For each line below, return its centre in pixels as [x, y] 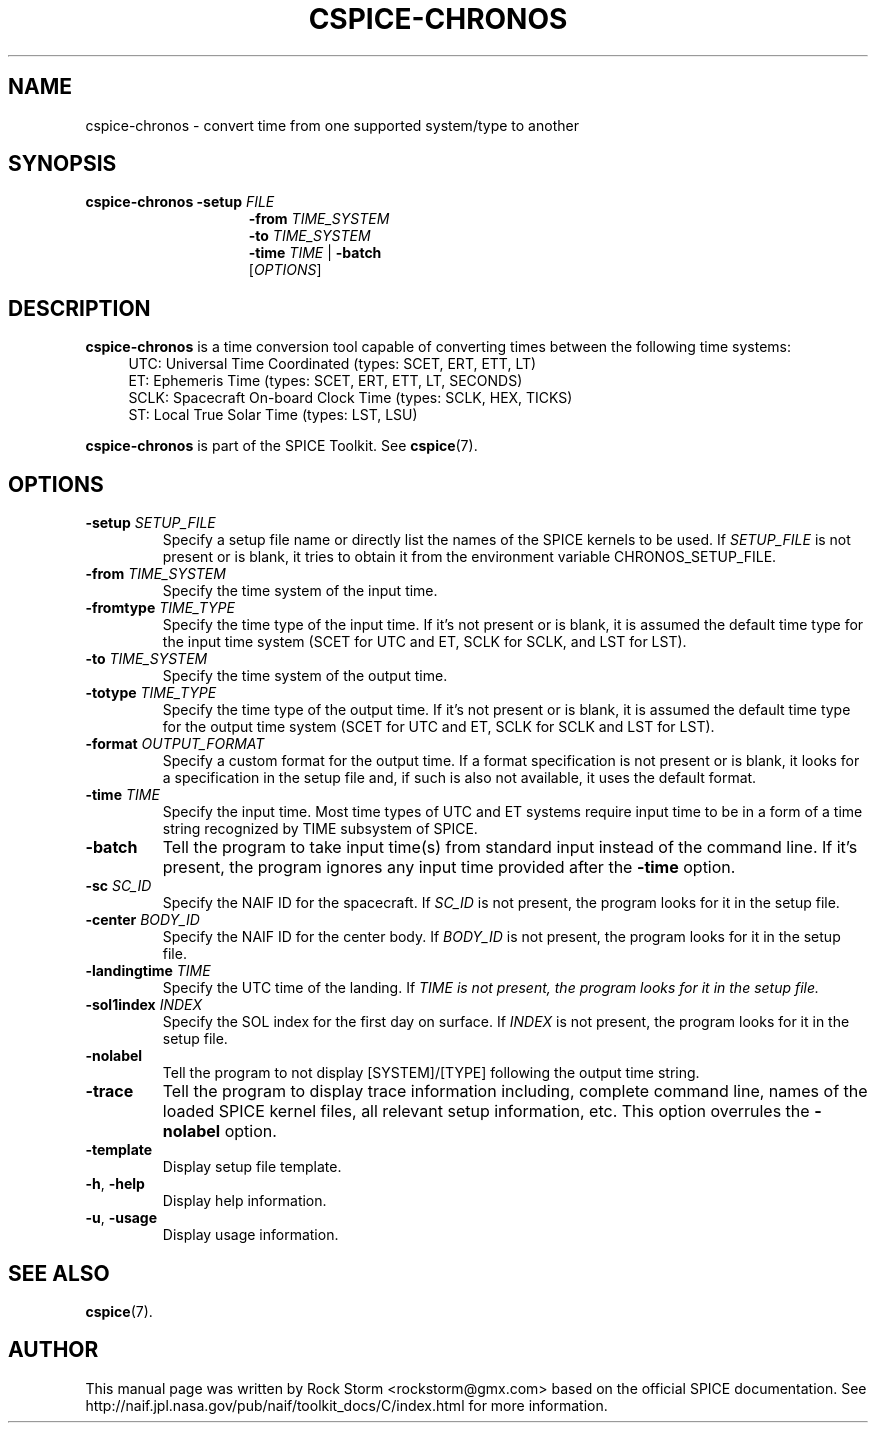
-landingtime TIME [148, 971]
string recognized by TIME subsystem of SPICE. [320, 829]
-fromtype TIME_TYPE [160, 608]
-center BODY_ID [142, 920]
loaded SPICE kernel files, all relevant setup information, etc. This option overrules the [486, 1111]
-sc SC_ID [118, 886]
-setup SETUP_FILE [150, 523]
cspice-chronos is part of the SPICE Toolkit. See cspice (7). [281, 446]
